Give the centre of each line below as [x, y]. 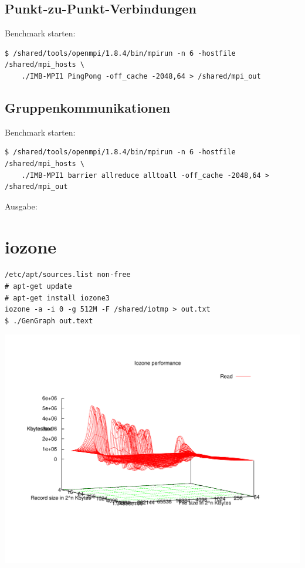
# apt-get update [38, 287]
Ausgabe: [21, 206]
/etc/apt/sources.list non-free [68, 275]
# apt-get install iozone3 [57, 298]
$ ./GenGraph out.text [49, 321]
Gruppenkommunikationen [88, 107]
